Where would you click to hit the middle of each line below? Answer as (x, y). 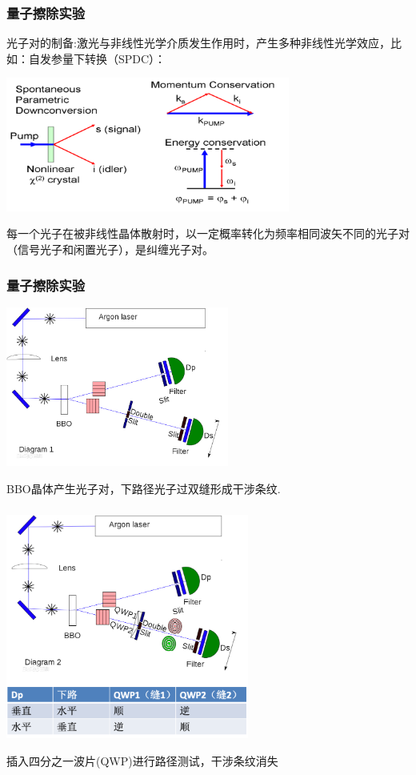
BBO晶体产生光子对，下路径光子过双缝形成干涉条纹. (144, 488)
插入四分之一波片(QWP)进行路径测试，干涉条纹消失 (142, 760)
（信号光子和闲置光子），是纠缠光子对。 (110, 249)
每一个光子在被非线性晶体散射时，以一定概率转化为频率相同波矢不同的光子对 (208, 233)
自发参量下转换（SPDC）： (97, 58)
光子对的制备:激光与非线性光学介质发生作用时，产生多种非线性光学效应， (198, 43)
